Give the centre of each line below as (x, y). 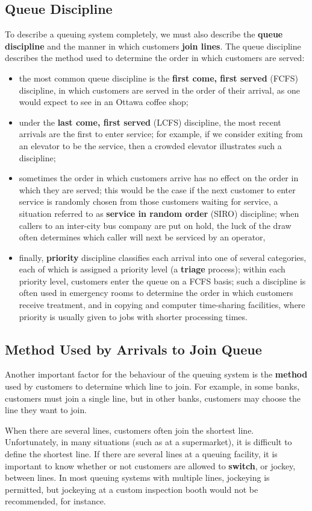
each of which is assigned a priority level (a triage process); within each (152, 269)
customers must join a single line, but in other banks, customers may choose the (153, 398)
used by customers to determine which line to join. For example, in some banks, (152, 386)
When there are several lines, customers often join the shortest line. (129, 430)
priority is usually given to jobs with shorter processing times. (133, 316)
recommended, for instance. (55, 501)
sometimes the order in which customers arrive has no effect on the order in (159, 178)
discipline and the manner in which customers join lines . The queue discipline (153, 46)
